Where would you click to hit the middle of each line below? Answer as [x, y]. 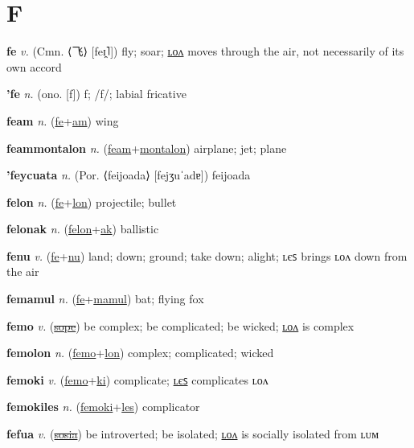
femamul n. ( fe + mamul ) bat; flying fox [105, 299]
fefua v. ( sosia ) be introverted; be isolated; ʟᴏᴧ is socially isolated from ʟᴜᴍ [193, 434]
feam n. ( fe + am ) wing [63, 120]
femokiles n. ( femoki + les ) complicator [103, 407]
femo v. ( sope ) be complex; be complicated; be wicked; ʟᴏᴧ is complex [180, 325]
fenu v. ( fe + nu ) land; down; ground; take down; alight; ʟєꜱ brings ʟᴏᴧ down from [207, 255]
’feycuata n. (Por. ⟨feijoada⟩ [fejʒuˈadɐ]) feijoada [129, 175]
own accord [34, 66]
